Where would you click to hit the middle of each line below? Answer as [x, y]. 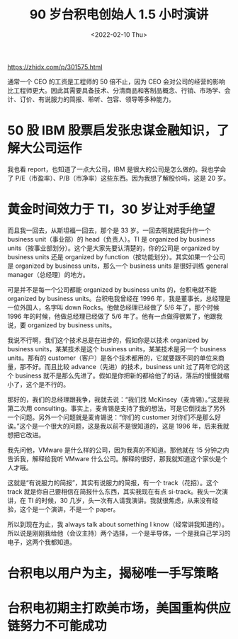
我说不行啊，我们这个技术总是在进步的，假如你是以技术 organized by [108, 340]
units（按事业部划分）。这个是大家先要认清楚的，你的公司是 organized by [113, 248]
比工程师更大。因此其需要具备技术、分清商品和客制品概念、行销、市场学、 [116, 90]
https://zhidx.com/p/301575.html [55, 67]
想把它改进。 [26, 435]
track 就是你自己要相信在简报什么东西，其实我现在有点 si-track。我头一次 [114, 491]
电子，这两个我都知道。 [41, 542]
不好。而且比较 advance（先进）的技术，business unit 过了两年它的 [125, 366]
